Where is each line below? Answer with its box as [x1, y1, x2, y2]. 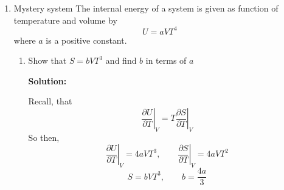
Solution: [28, 74, 67, 87]
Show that [28, 54, 67, 67]
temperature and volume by [13, 13, 117, 26]
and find [105, 54, 137, 67]
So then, [28, 131, 60, 143]
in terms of [145, 54, 187, 67]
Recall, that [28, 95, 72, 107]
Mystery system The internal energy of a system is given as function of [13, 2, 279, 14]
